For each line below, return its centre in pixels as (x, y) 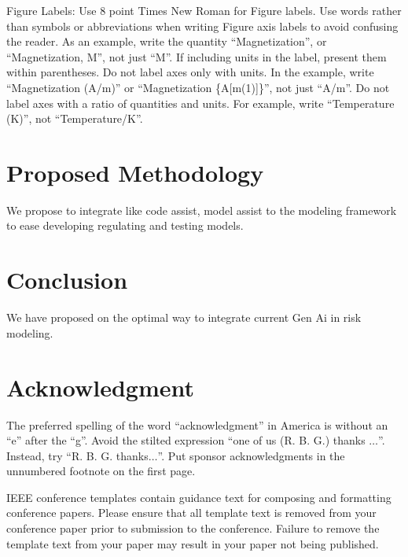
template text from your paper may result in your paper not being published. (193, 543)
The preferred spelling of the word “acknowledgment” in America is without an (197, 424)
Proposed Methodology (135, 172)
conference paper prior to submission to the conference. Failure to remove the (193, 528)
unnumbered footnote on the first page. (101, 471)
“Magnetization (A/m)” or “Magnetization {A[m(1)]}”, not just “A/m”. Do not (198, 87)
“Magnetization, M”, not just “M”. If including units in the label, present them (197, 56)
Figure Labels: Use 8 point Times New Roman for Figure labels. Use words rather (204, 10)
